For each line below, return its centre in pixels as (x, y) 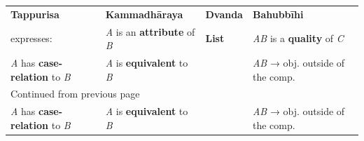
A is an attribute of (150, 31)
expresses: (31, 38)
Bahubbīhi (278, 14)
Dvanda (224, 14)
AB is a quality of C (298, 38)
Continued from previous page (75, 94)
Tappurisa (35, 14)
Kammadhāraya (144, 14)
